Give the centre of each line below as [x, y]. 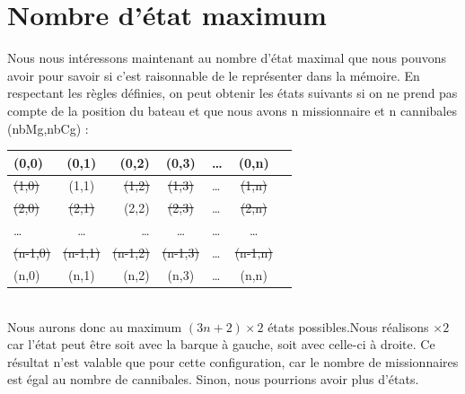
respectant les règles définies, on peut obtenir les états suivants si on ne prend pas [232, 93]
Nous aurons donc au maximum [95, 326]
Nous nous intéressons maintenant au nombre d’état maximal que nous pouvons [227, 58]
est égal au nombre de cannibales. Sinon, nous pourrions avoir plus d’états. [213, 379]
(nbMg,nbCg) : [48, 128]
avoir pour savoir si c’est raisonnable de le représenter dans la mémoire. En [214, 75]
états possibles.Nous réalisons [348, 326]
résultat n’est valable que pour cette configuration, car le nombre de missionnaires [233, 361]
